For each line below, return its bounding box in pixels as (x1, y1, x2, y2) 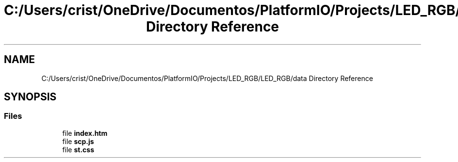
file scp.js (62, 137, 94, 146)
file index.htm (62, 129, 108, 137)
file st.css (62, 145, 95, 154)
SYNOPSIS (4, 91, 57, 103)
